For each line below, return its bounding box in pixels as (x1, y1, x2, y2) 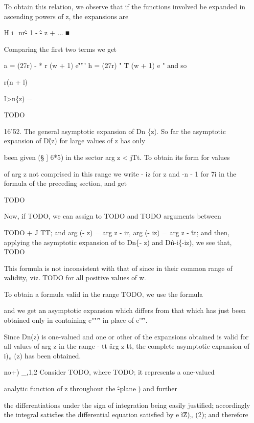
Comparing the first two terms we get (4, 44, 117, 54)
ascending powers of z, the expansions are (4, 11, 129, 21)
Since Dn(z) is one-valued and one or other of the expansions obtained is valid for (4, 331, 249, 341)
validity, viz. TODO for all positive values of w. (4, 272, 146, 283)
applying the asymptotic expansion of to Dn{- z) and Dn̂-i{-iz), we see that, (4, 237, 232, 247)
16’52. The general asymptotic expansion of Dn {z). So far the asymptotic (4, 126, 226, 136)
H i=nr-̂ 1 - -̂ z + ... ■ (4, 27, 70, 38)
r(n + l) (4, 76, 28, 87)
